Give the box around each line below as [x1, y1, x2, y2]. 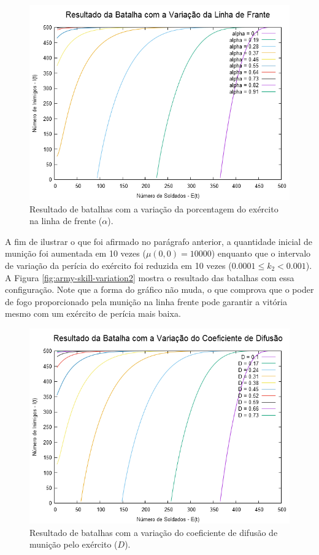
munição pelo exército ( [29, 538, 118, 551]
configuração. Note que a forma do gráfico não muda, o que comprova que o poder [5, 283, 314, 296]
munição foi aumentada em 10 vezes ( [5, 247, 146, 260]
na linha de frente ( [29, 214, 102, 227]
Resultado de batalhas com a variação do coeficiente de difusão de [29, 526, 278, 538]
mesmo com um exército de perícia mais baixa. [5, 307, 181, 320]
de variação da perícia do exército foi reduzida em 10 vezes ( [5, 258, 232, 271]
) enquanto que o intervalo [211, 247, 311, 260]
